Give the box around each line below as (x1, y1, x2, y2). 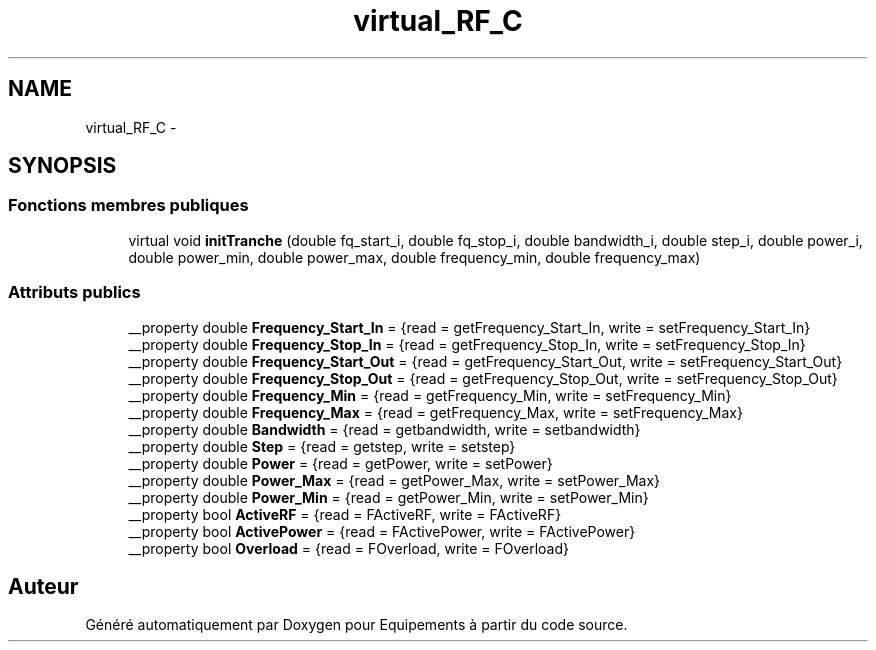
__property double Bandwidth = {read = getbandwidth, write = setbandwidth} (128, 420, 641, 438)
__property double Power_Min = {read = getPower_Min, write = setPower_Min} (128, 488, 649, 506)
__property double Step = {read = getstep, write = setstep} (128, 437, 516, 455)
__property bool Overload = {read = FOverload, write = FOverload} (128, 539, 569, 557)
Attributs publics (8, 282, 141, 303)
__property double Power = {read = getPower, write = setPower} (128, 454, 553, 472)
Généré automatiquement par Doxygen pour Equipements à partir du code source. (85, 616, 628, 634)
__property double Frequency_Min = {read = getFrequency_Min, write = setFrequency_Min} (128, 386, 732, 404)
